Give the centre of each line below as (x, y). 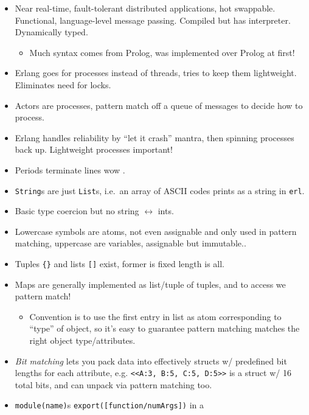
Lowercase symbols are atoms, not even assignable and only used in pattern (156, 231)
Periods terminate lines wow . (70, 169)
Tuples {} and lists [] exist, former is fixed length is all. (120, 263)
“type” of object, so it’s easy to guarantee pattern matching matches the (165, 328)
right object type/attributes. (82, 340)
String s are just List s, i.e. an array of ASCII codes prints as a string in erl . (160, 190)
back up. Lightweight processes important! (94, 149)
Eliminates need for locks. (63, 84)
